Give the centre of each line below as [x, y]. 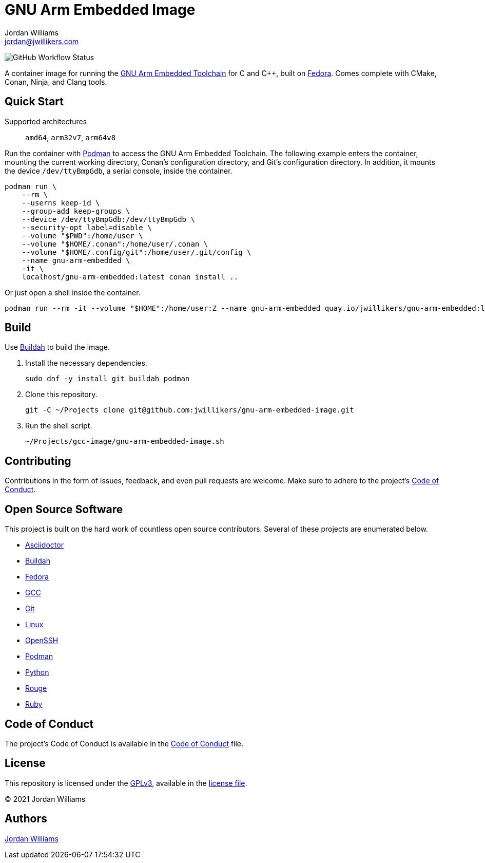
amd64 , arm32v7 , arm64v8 [71, 137]
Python [37, 672]
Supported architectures [46, 121]
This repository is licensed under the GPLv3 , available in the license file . [126, 783]
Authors [26, 819]
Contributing [38, 461]
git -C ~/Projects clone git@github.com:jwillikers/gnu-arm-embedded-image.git [190, 410]
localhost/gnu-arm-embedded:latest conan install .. [130, 277]
